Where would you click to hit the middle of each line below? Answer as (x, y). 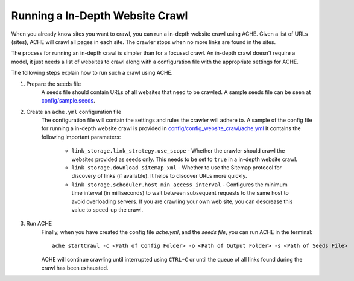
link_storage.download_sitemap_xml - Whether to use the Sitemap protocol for (177, 168)
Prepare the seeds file (54, 84)
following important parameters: (81, 137)
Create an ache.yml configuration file (74, 112)
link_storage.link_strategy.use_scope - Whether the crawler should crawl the (178, 151)
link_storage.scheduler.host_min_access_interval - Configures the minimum (179, 185)
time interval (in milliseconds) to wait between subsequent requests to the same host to (180, 193)
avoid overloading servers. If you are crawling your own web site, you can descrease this (182, 201)
